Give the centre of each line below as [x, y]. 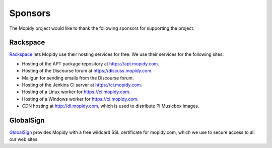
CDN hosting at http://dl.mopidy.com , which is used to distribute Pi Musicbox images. [111, 106]
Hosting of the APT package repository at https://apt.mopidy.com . [91, 63]
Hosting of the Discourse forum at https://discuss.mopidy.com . [87, 71]
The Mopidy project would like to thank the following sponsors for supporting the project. [102, 28]
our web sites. [24, 139]
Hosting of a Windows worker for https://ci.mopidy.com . [80, 99]
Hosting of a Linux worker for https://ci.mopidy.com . [76, 92]
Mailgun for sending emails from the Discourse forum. [78, 78]
